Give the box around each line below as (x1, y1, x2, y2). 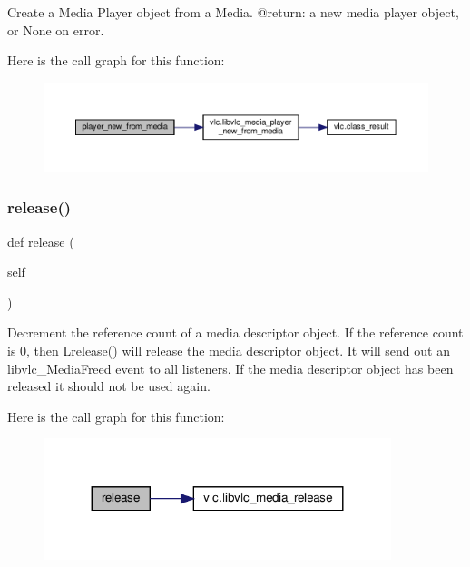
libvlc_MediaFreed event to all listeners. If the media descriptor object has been (7, 358, 454, 377)
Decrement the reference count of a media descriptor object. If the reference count (7, 323, 464, 342)
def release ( (7, 231, 74, 250)
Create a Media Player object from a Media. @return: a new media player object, (7, 3, 459, 21)
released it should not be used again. (7, 376, 211, 396)
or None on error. (7, 20, 104, 39)
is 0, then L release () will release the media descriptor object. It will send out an (7, 340, 450, 359)
